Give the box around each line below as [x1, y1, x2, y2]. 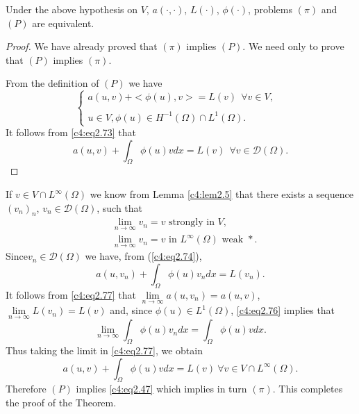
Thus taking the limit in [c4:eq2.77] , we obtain [6, 343, 203, 358]
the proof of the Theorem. [6, 395, 117, 410]
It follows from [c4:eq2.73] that [6, 125, 136, 140]
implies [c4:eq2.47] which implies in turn [76, 381, 247, 396]
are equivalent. [32, 15, 94, 30]
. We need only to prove [242, 39, 344, 53]
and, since [110, 303, 153, 317]
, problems [248, 2, 292, 16]
